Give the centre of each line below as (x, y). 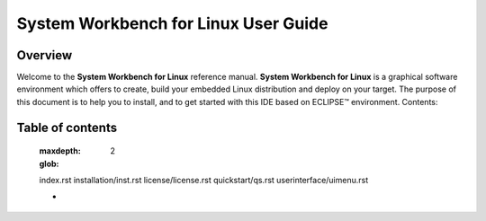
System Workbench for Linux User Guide (172, 23)
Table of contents (67, 127)
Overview (45, 55)
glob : (49, 164)
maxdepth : (60, 151)
